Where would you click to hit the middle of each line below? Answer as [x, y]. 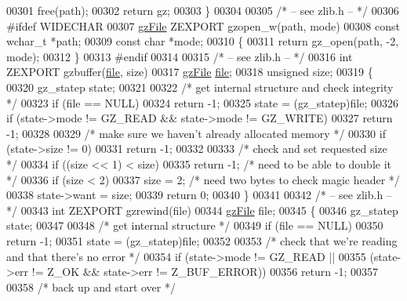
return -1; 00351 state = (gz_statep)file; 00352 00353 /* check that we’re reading [202, 240]
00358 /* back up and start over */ [91, 286]
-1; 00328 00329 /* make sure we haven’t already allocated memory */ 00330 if [196, 133]
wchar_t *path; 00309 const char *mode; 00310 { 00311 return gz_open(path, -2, [203, 41]
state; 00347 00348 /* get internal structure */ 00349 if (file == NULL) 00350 [195, 225]
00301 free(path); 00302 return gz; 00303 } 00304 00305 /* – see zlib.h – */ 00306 [203, 10]
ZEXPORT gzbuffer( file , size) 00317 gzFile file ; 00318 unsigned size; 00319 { [190, 72]
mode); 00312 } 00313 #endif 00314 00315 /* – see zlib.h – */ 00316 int [180, 56]
